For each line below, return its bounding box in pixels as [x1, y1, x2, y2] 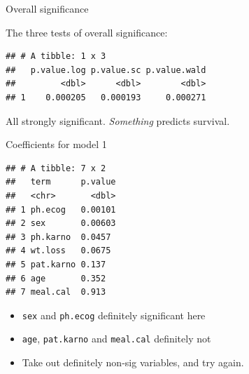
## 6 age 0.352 [6, 273, 106, 283]
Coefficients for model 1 [6, 137, 107, 152]
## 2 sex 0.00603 [6, 218, 116, 229]
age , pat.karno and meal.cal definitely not [22, 331, 211, 346]
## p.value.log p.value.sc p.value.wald [6, 65, 206, 75]
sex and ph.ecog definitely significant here [22, 307, 206, 322]
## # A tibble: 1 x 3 [6, 51, 106, 62]
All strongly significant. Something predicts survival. [6, 113, 230, 128]
